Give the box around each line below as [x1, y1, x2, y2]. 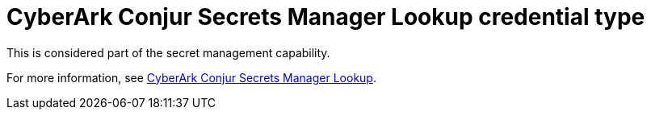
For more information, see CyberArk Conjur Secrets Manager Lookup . [6, 70, 376, 85]
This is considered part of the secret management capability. [6, 45, 330, 60]
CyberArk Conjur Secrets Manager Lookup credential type [6, 3, 645, 31]
